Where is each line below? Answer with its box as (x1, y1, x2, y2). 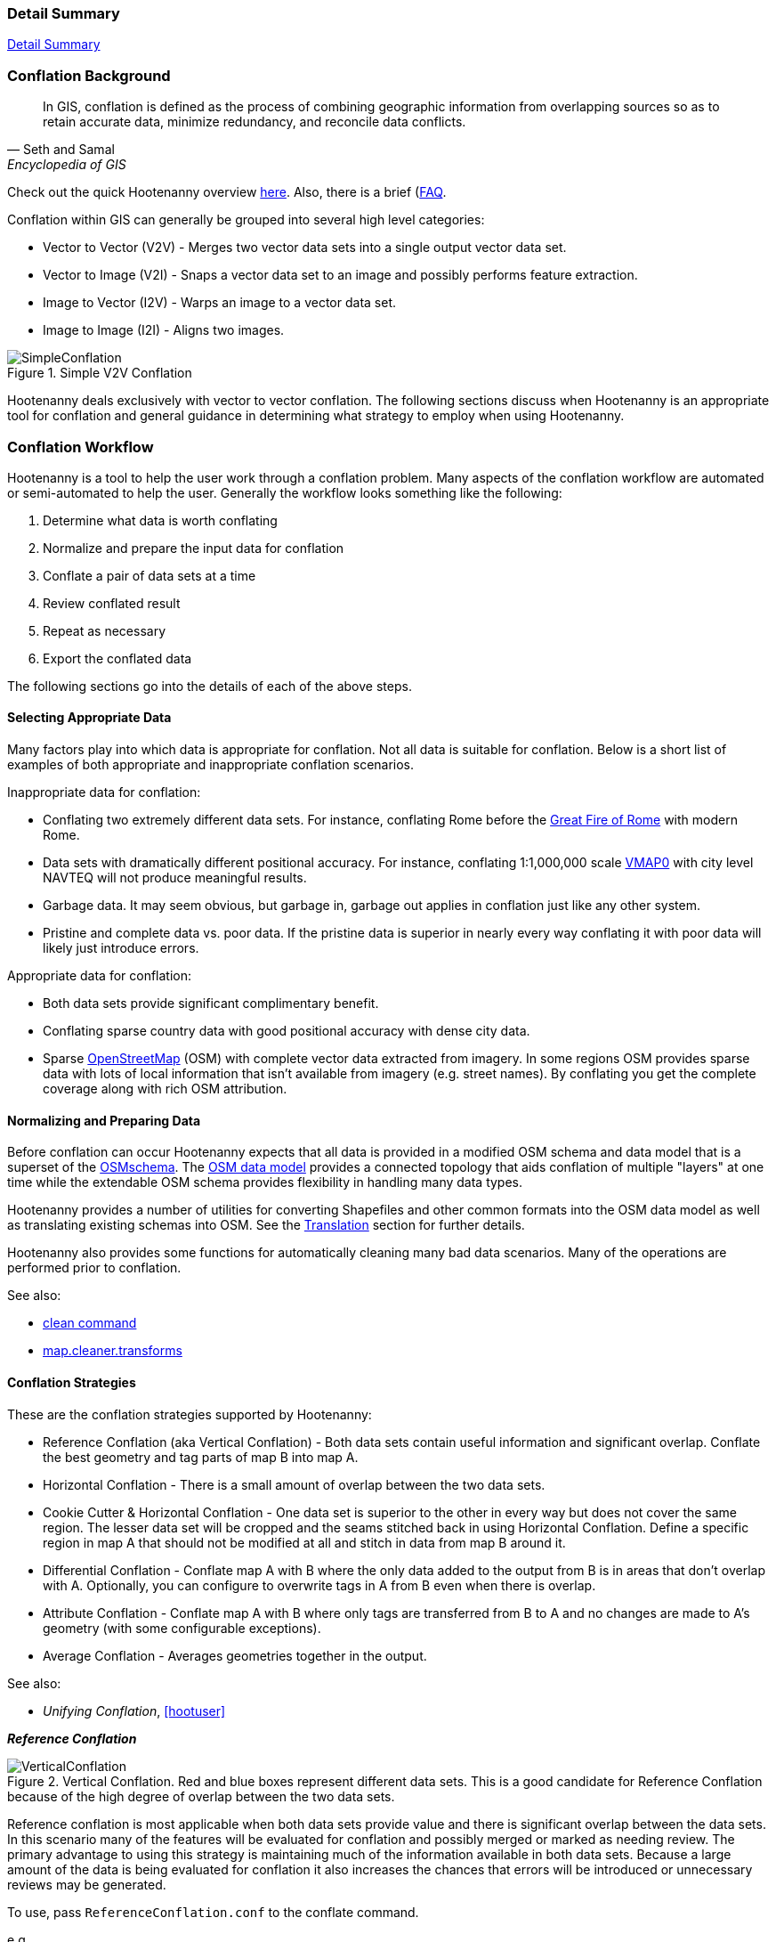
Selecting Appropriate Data (7, 710, 172, 726)
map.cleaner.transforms (43, 1343, 182, 1359)
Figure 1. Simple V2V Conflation (7, 365, 192, 381)
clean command (43, 1315, 137, 1331)
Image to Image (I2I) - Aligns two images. (43, 322, 285, 338)
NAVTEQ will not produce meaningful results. (43, 870, 307, 886)
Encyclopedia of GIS (7, 157, 126, 173)
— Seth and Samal (7, 142, 115, 158)
